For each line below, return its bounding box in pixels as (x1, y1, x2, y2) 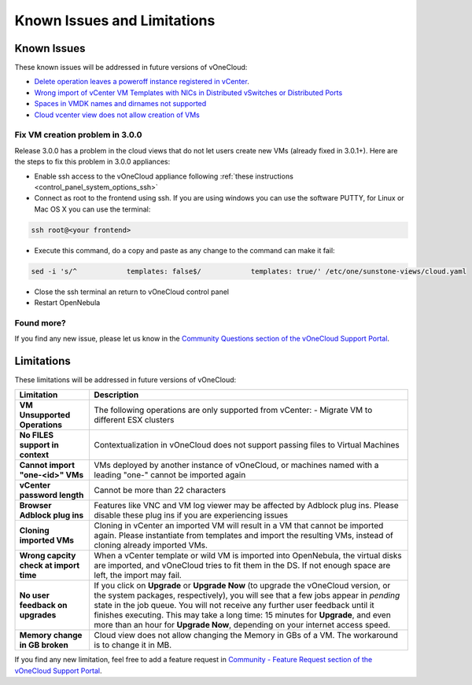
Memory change (19, 630, 83, 641)
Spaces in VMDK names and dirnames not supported (34, 99, 207, 109)
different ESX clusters (94, 414, 175, 425)
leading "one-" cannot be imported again (94, 470, 246, 481)
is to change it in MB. (94, 639, 172, 650)
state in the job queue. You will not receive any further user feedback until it (94, 600, 374, 611)
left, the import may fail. (94, 570, 183, 581)
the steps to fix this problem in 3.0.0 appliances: (14, 157, 171, 167)
